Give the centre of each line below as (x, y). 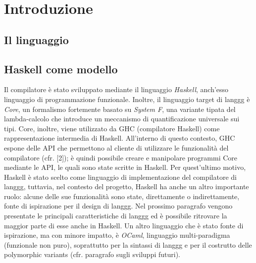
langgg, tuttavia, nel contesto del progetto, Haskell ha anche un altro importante (127, 186)
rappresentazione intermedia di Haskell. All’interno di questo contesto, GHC (120, 138)
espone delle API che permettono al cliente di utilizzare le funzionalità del (116, 147)
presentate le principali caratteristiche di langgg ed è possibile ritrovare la (116, 216)
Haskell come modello (61, 69)
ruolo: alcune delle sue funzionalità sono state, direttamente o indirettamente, (122, 196)
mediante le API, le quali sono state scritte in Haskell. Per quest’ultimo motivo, (125, 167)
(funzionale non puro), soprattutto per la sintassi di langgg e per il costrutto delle (128, 244)
